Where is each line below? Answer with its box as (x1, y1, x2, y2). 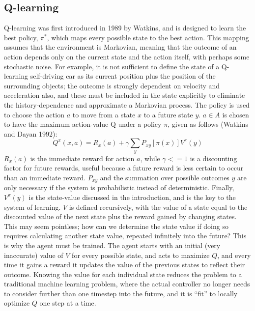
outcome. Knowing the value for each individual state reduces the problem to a (4, 269, 242, 279)
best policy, (4, 32, 38, 42)
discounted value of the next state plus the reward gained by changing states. (4, 211, 237, 222)
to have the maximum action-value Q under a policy (4, 119, 162, 129)
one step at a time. (39, 298, 96, 308)
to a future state (143, 109, 193, 119)
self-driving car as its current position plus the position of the (30, 71, 216, 81)
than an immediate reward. (4, 172, 86, 182)
